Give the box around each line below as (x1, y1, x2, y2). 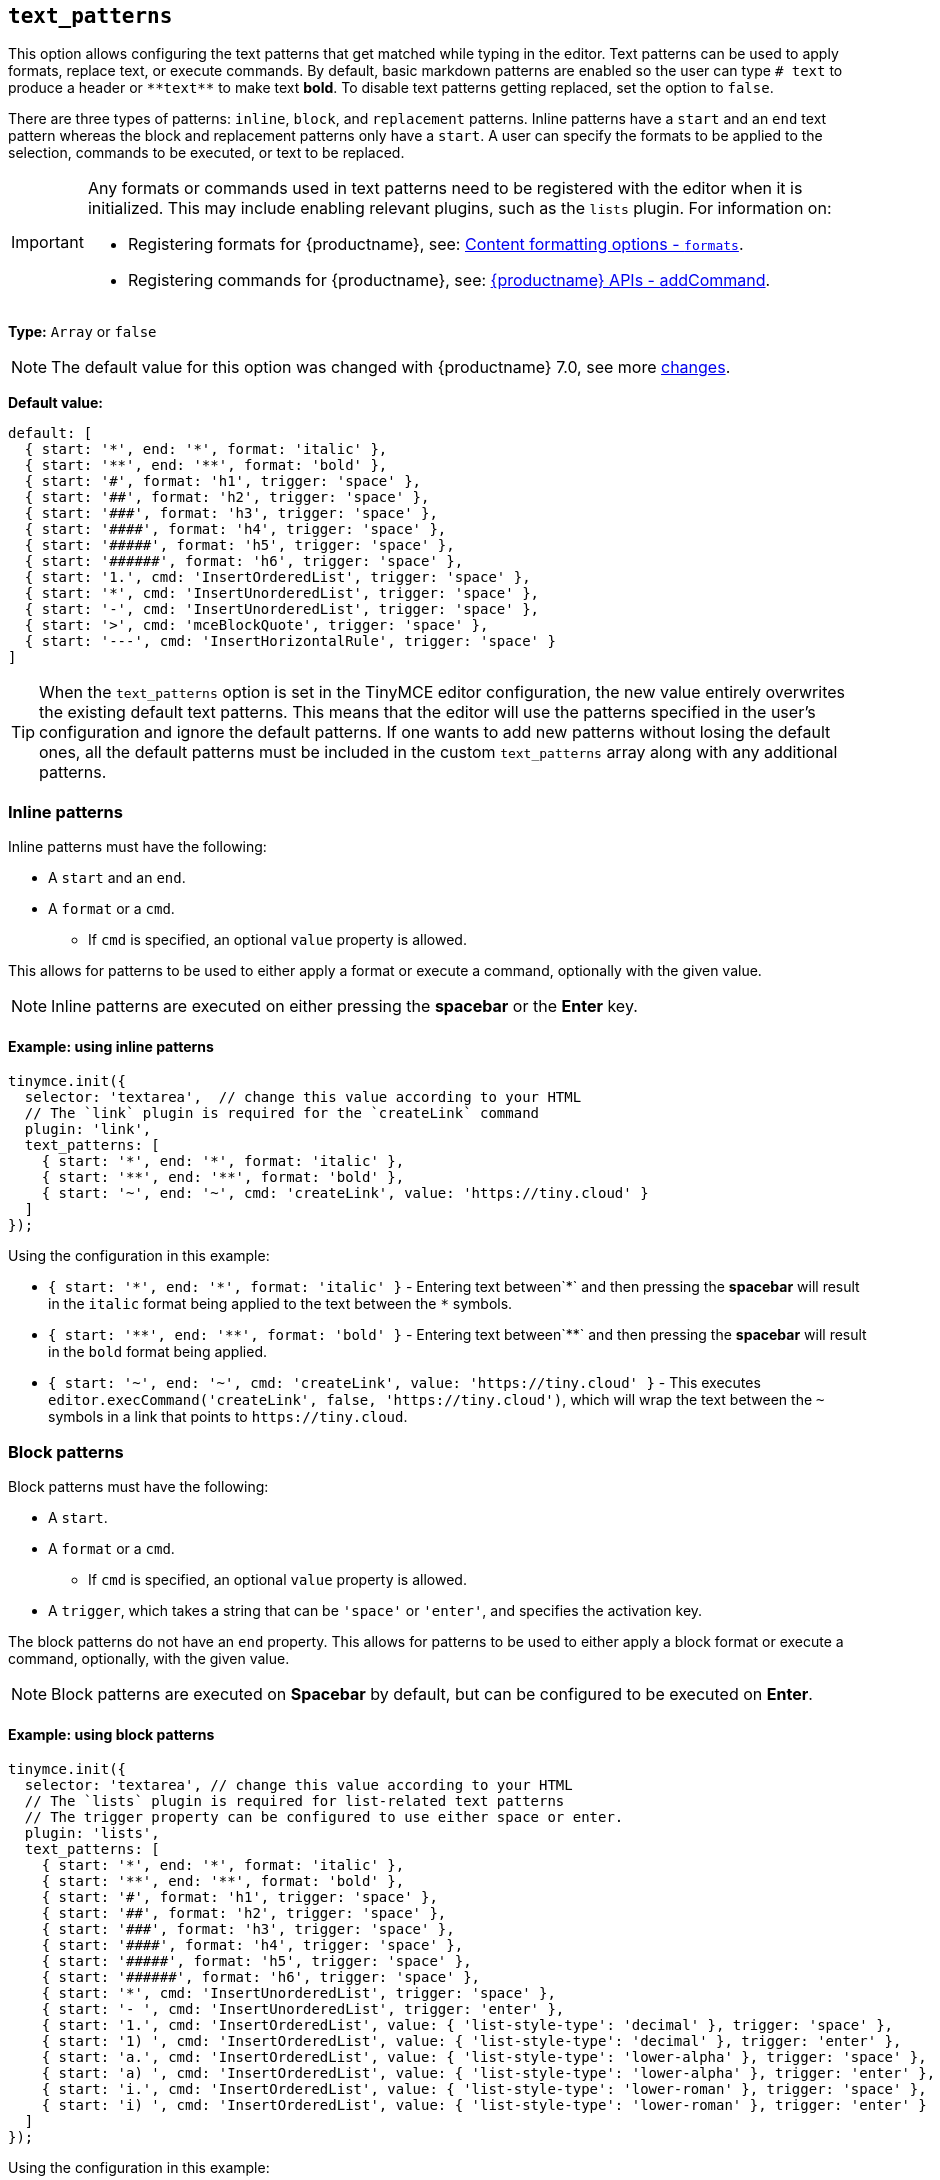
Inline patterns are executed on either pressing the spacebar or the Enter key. (51, 996, 638, 1017)
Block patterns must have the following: (8, 1478, 269, 1496)
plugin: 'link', (24, 1121, 152, 1138)
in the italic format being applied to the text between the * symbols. (48, 1295, 513, 1313)
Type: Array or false (8, 323, 157, 341)
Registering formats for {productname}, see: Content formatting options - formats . (127, 234, 744, 255)
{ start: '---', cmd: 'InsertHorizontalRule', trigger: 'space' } (24, 633, 556, 650)
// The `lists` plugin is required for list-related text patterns (24, 1793, 565, 1810)
